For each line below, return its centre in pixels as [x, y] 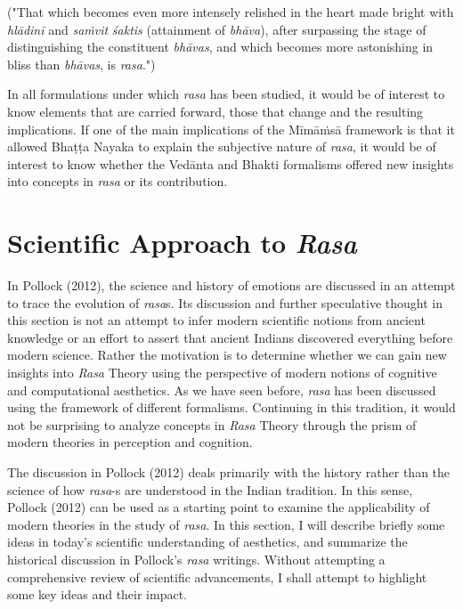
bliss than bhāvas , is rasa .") [81, 64]
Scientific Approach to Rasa [182, 243]
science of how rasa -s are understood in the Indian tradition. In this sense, [210, 489]
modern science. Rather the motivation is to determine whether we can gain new [227, 355]
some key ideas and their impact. [97, 594]
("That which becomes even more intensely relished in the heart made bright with [231, 12]
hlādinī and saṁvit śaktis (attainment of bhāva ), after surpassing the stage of [217, 29]
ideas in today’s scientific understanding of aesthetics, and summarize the [207, 542]
